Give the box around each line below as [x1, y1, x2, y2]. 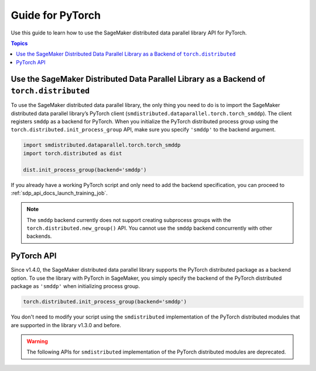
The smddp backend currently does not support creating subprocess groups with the [26, 216, 231, 223]
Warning [26, 338, 48, 345]
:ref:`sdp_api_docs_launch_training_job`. [11, 189, 108, 196]
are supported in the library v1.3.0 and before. [11, 321, 121, 328]
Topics [11, 40, 28, 47]
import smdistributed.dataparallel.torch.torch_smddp [23, 142, 181, 148]
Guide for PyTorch [11, 9, 101, 22]
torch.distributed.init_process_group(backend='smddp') [23, 299, 187, 305]
